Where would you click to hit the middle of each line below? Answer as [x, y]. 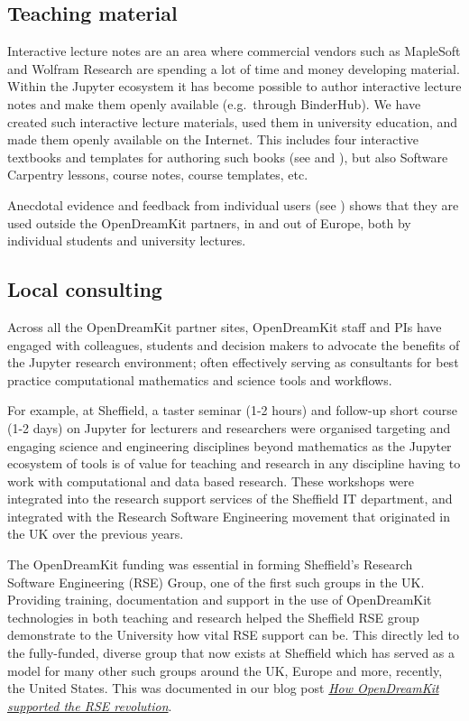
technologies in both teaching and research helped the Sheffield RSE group [213, 617]
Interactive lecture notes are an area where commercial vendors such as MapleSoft [234, 51]
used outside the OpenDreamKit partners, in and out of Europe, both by [209, 222]
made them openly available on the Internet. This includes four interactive [213, 139]
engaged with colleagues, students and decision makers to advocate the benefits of [234, 344]
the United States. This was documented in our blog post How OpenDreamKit [223, 688]
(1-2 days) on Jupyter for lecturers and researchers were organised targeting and [229, 427]
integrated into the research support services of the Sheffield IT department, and [230, 499]
